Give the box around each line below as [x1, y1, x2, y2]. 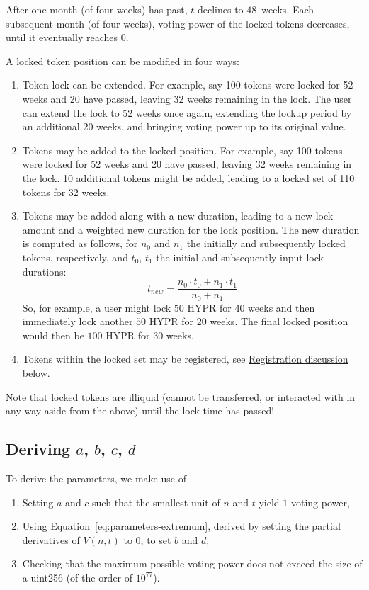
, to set [140, 532, 171, 547]
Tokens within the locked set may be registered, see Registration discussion [22, 351, 348, 366]
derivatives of [22, 532, 80, 547]
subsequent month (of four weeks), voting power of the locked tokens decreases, [6, 16, 350, 30]
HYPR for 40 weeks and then [187, 300, 315, 314]
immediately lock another [22, 314, 133, 329]
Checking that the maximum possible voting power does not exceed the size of [22, 556, 363, 571]
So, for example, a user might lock [22, 300, 171, 314]
